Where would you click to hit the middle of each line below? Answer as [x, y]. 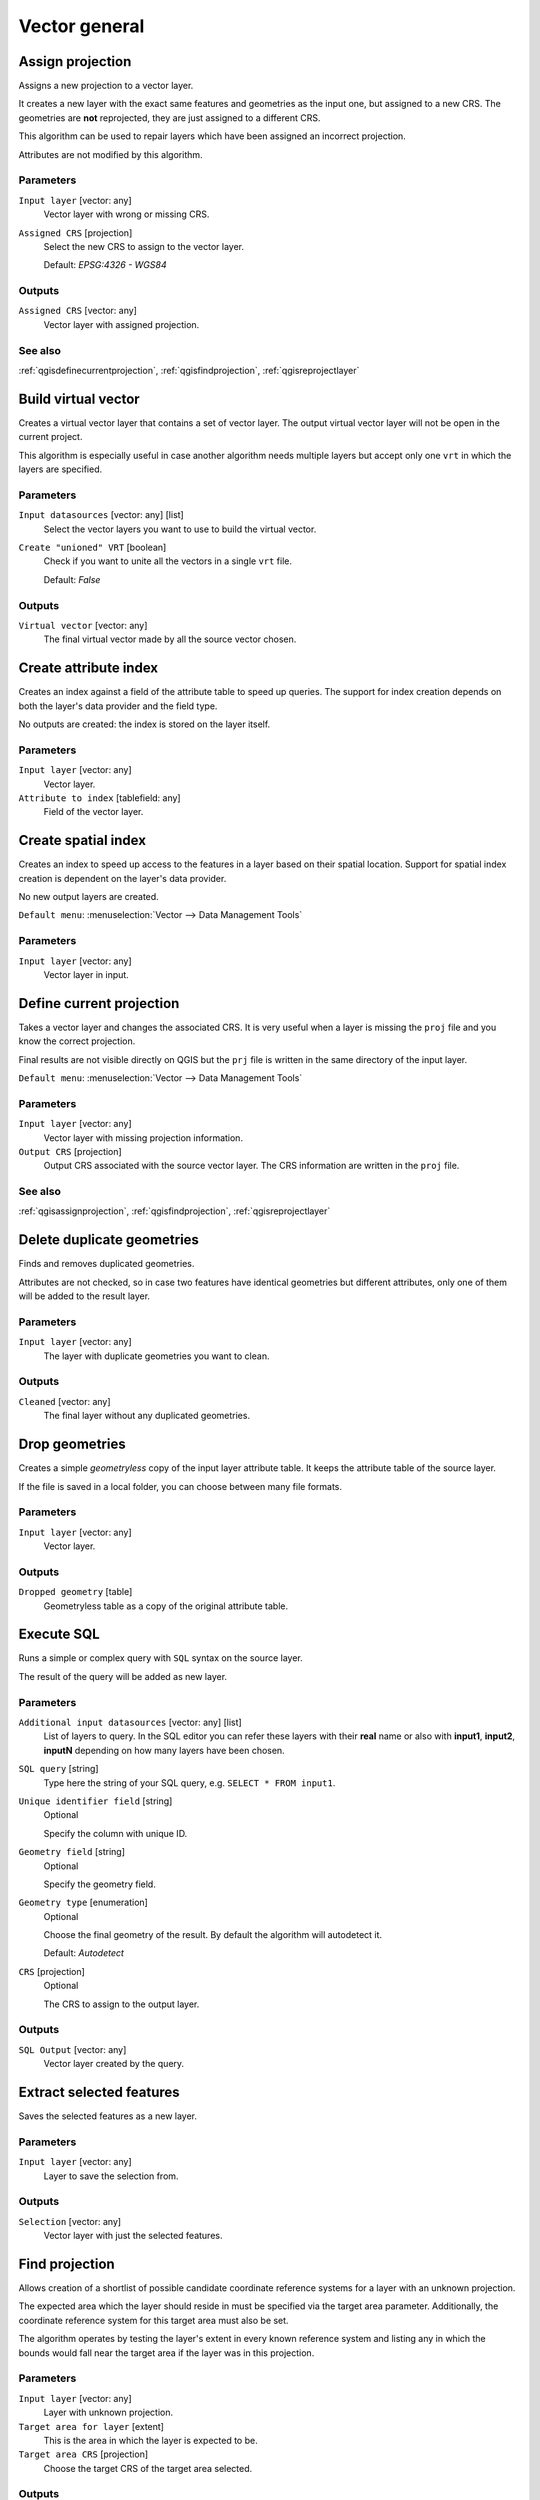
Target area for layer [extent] [91, 2426]
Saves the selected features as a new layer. [108, 2116]
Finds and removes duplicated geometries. [106, 1264]
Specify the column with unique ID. [115, 1833]
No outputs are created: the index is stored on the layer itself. [144, 724]
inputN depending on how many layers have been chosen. [164, 1750]
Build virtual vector [79, 398]
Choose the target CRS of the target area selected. [148, 2468]
